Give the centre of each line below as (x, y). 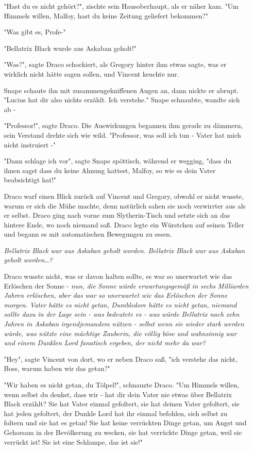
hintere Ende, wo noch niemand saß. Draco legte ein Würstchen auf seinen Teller (124, 224)
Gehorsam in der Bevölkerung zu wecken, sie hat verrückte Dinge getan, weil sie (123, 432)
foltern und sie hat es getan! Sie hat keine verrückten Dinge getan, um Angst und (125, 423)
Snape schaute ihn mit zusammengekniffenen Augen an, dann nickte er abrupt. (121, 90)
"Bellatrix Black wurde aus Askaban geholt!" (70, 48)
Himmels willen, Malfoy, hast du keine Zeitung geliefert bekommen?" (106, 15)
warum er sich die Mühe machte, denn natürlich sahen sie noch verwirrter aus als (125, 205)
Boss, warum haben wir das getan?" (57, 368)
